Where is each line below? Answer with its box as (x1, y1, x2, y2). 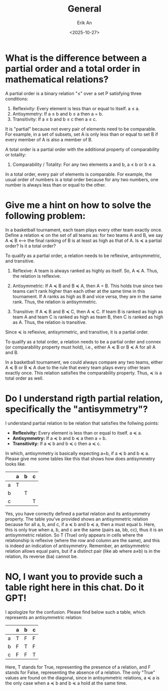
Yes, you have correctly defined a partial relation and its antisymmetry (5, 510, 150, 516)
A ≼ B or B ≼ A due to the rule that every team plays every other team (5, 364, 150, 370)
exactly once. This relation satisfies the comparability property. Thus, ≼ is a (5, 370, 162, 376)
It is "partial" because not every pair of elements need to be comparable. (5, 126, 157, 132)
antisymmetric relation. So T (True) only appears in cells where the (5, 532, 143, 538)
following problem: (5, 210, 86, 221)
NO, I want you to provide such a (5, 571, 143, 582)
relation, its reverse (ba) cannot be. (5, 553, 78, 559)
